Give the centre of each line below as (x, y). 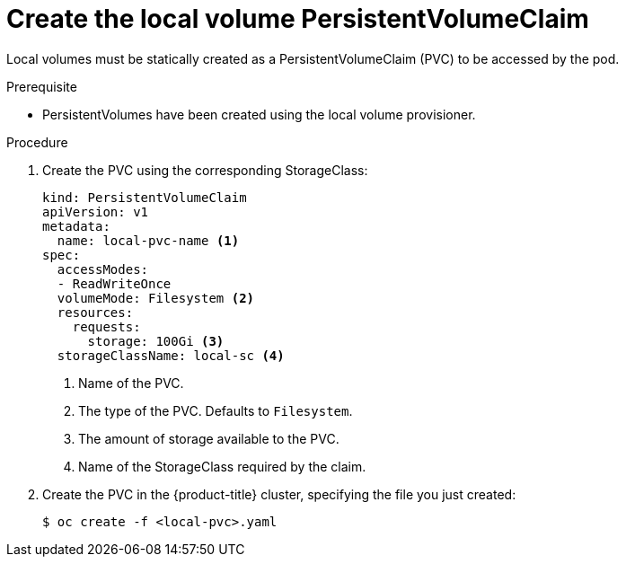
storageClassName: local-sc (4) (171, 355)
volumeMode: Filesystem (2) (156, 298)
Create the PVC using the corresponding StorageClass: (205, 170)
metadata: (76, 226)
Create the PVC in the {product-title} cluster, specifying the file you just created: (279, 494)
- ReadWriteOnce (114, 283)
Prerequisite (42, 86)
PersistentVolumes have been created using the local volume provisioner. (259, 114)
